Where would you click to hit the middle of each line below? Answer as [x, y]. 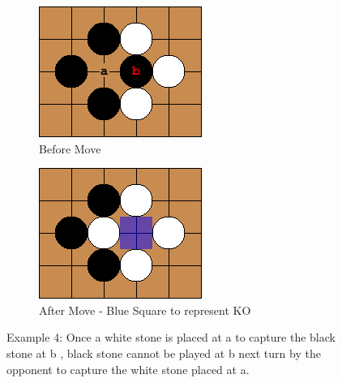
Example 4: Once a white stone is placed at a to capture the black [171, 337]
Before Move [70, 148]
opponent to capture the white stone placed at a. [128, 369]
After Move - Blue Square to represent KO [145, 310]
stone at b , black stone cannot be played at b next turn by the [164, 353]
